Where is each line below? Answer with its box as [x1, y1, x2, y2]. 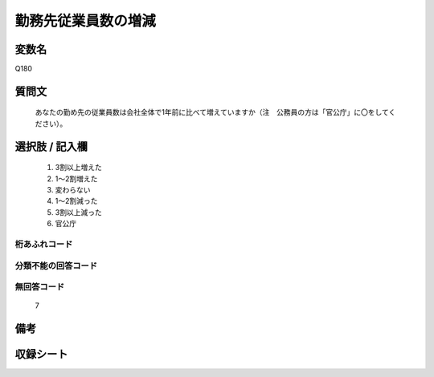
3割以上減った [55, 207, 102, 217]
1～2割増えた [55, 173, 98, 184]
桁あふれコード [14, 238, 73, 249]
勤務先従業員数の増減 [14, 12, 157, 30]
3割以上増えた [55, 163, 102, 172]
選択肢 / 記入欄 [14, 140, 88, 153]
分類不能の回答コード [14, 260, 98, 271]
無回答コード [14, 282, 65, 293]
